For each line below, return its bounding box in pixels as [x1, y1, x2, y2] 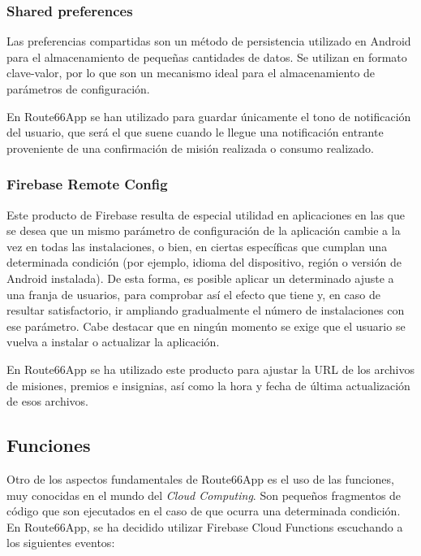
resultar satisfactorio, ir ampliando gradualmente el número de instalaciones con [6, 302, 405, 319]
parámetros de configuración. [6, 80, 150, 97]
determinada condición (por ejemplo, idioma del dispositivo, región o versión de [6, 254, 402, 271]
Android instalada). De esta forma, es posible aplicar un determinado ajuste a [6, 269, 394, 286]
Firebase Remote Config [6, 174, 168, 194]
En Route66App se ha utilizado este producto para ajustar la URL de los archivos [6, 360, 415, 377]
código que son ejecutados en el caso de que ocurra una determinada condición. [6, 502, 401, 519]
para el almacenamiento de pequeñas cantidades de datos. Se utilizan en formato [6, 48, 407, 65]
